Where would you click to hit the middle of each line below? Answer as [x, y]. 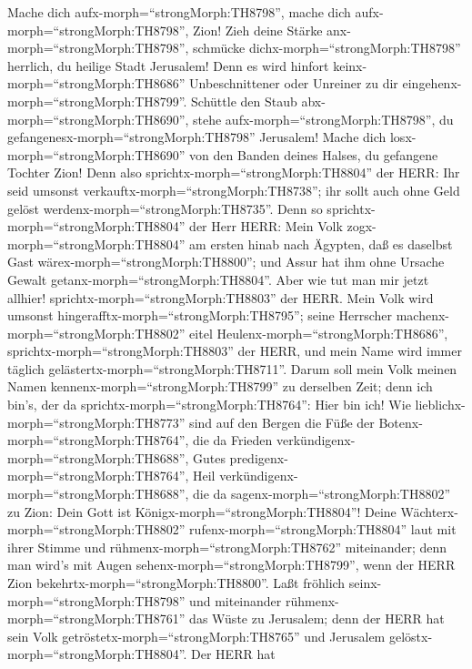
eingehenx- [432, 83]
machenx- [422, 315]
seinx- [365, 583]
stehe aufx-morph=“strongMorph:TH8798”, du [323, 119]
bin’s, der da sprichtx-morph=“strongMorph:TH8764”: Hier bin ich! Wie [209, 405]
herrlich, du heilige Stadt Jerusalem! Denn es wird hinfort [168, 65]
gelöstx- [411, 636]
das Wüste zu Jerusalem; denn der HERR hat [317, 618]
